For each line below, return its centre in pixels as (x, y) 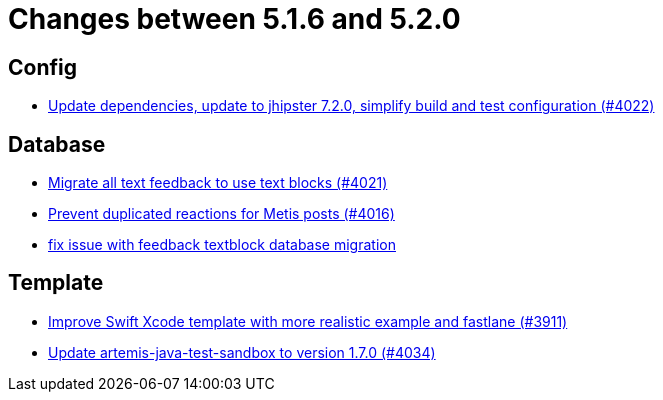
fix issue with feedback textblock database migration (222, 245)
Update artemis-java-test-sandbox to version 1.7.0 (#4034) (242, 352)
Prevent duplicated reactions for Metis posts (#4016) (221, 214)
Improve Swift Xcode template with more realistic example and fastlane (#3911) (308, 321)
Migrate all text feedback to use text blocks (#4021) (218, 183)
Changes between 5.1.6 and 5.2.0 (234, 19)
